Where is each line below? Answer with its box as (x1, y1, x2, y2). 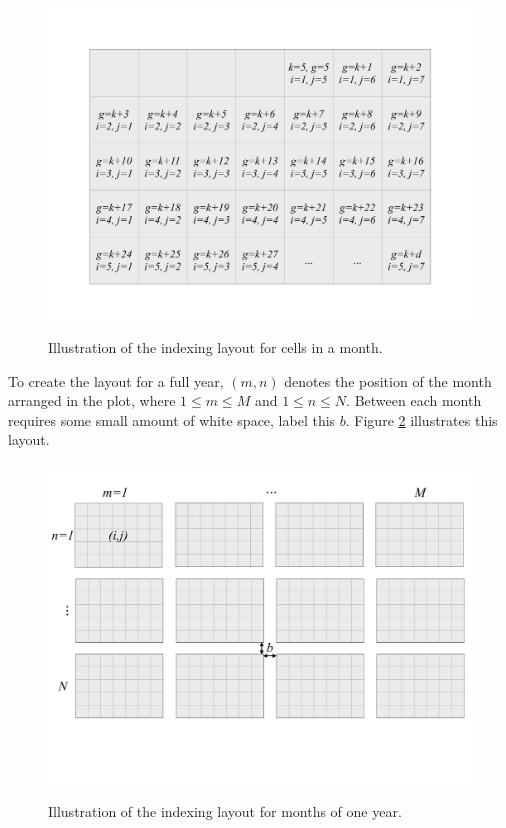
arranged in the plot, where (8, 390, 176, 411)
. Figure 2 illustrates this (345, 409, 498, 430)
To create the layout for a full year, (8, 370, 224, 391)
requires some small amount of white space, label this (8, 409, 336, 430)
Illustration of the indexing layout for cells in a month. (48, 336, 383, 357)
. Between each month (346, 390, 482, 411)
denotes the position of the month (284, 370, 492, 391)
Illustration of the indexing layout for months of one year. (48, 800, 402, 821)
